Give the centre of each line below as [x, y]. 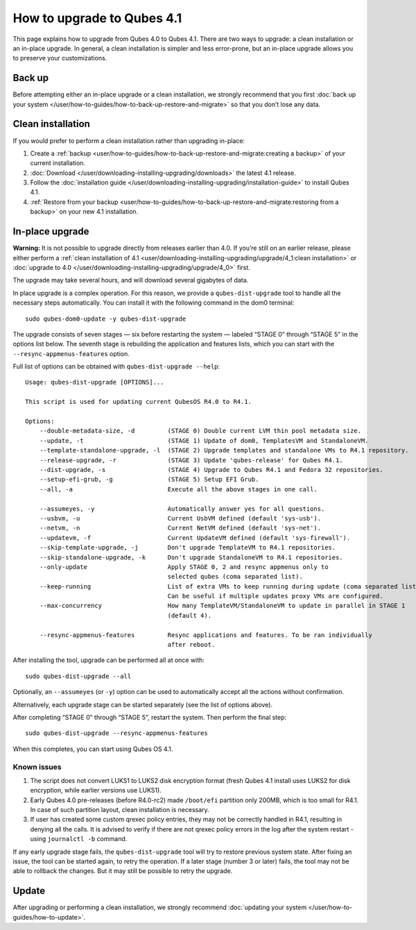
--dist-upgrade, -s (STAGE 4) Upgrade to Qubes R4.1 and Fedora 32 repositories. [211, 470]
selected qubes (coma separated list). [235, 577]
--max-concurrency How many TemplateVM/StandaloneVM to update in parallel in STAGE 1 [222, 606]
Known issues [37, 767]
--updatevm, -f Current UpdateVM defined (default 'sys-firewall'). [195, 538]
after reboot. [191, 645]
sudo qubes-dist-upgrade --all [78, 676]
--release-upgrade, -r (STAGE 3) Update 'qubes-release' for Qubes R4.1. [191, 460]
